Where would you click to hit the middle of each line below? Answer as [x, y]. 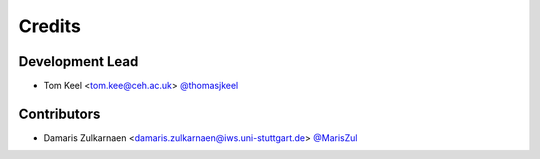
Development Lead [78, 61]
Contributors [59, 113]
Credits [50, 26]
